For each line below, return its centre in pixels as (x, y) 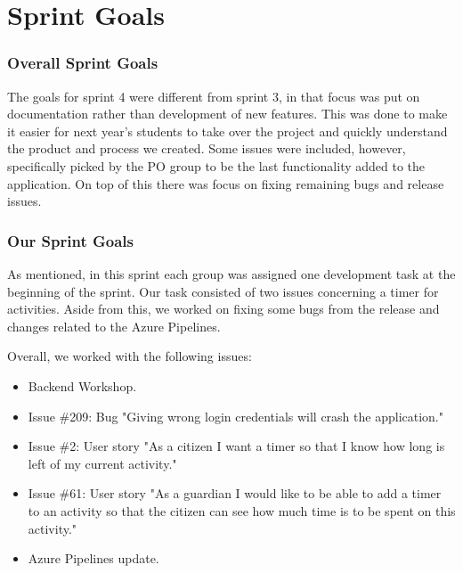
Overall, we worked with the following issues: (130, 356)
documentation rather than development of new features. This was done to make (227, 114)
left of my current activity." (102, 463)
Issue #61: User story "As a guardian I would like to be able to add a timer (235, 493)
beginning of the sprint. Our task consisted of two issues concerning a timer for (223, 291)
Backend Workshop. (82, 385)
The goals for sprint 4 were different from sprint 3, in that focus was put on (214, 96)
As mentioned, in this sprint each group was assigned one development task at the (231, 273)
